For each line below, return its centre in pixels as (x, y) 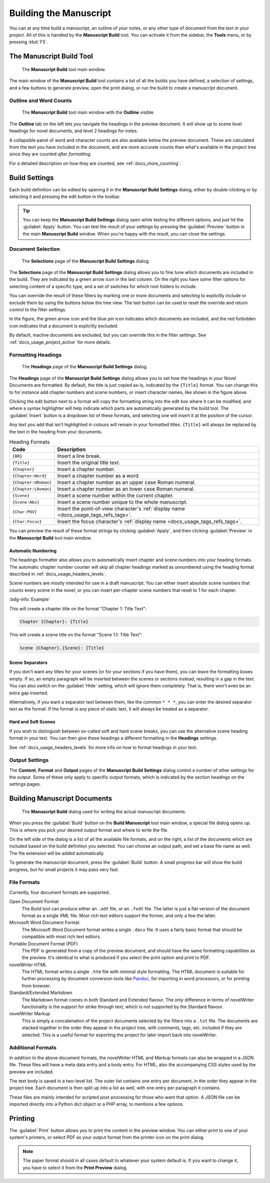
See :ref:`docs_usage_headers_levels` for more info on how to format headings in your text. (103, 747)
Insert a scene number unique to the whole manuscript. (122, 502)
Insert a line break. (79, 456)
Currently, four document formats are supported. (59, 892)
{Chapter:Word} (29, 476)
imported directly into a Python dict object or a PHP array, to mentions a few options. (96, 1104)
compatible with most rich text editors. (61, 936)
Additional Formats (33, 1048)
